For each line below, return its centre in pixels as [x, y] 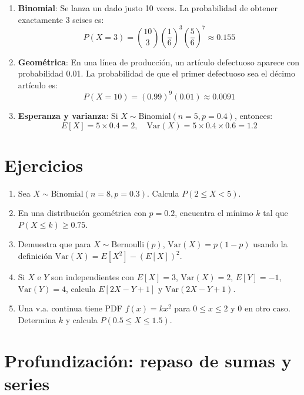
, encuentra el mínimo [214, 213]
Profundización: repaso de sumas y [148, 360]
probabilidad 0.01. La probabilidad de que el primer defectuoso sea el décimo [156, 73]
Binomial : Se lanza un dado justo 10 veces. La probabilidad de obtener [148, 8]
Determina [37, 319]
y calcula [81, 319]
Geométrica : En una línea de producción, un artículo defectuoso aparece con [159, 62]
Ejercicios [44, 165]
